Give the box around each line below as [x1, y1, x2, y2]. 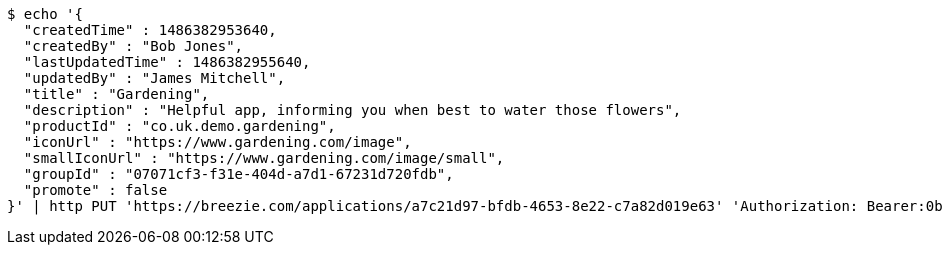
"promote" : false [23, 182, 168, 198]
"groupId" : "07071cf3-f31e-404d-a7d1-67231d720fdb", [23, 166, 454, 182]
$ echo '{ [7, 6, 83, 22]
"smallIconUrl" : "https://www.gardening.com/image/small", [23, 150, 505, 166]
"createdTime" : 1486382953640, [23, 22, 277, 38]
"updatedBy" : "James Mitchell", [23, 70, 286, 86]
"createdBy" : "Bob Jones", [23, 38, 244, 54]
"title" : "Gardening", [23, 86, 210, 102]
